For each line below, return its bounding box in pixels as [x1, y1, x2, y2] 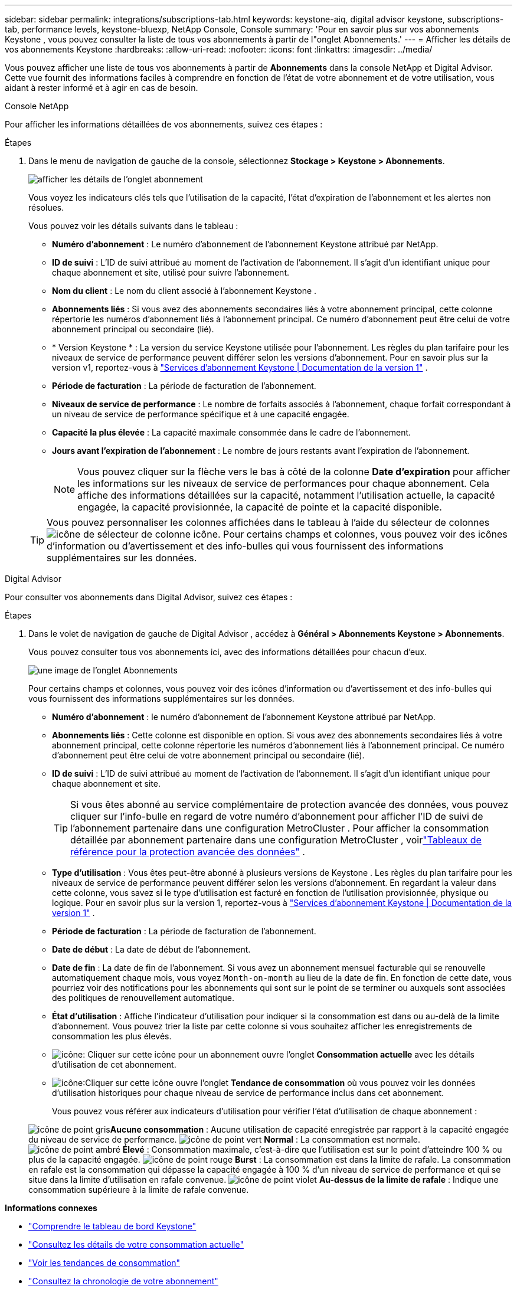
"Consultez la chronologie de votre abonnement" [28, 1276, 218, 1286]
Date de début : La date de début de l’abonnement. [52, 944, 251, 954]
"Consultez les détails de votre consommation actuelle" [28, 1239, 244, 1249]
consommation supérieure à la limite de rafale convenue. [28, 1185, 249, 1195]
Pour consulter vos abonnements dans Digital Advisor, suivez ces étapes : [5, 592, 293, 602]
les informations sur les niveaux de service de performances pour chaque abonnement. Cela [77, 477, 490, 489]
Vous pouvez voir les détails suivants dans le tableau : [28, 221, 238, 231]
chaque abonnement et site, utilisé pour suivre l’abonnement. [52, 267, 290, 277]
